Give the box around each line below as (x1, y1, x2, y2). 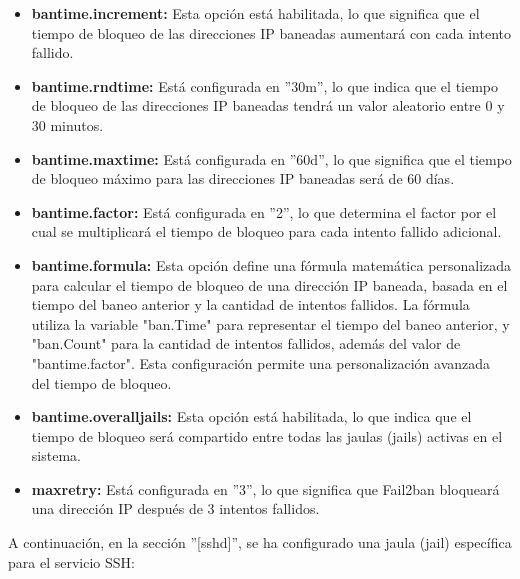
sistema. (31, 445, 81, 466)
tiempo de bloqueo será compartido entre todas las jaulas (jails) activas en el (31, 425, 503, 446)
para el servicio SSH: (8, 551, 135, 572)
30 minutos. (31, 114, 104, 135)
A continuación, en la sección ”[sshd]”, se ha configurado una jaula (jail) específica (8, 532, 512, 553)
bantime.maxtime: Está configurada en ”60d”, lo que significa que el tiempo (31, 148, 512, 169)
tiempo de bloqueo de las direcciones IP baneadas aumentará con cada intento (31, 22, 512, 43)
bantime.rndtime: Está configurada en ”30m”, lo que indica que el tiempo (31, 75, 499, 96)
